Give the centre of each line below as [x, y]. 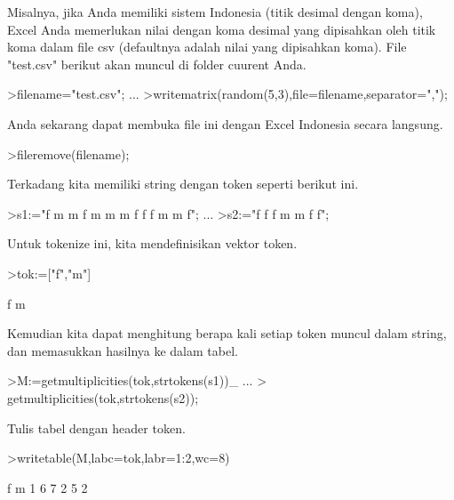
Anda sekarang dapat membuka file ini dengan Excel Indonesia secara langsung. [225, 123]
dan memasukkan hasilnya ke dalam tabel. [123, 350]
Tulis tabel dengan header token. [96, 427]
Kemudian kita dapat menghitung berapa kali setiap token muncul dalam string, [227, 333]
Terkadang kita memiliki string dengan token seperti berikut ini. [183, 184]
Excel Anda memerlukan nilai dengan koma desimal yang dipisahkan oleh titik [222, 29]
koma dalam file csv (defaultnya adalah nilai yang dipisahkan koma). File [207, 47]
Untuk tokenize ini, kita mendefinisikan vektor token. [152, 243]
